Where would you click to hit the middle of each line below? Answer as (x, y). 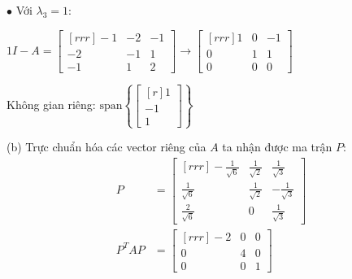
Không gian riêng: (51, 104)
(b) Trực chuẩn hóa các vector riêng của (106, 147)
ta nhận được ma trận (277, 147)
